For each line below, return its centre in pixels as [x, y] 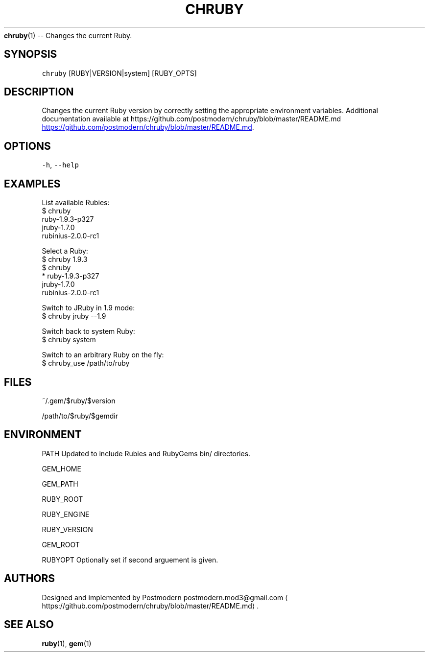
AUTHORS [30, 579]
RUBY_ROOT [62, 499]
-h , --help [60, 165]
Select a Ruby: [65, 251]
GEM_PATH [60, 484]
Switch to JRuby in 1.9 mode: [88, 308]
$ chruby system [69, 340]
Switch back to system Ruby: [88, 331]
